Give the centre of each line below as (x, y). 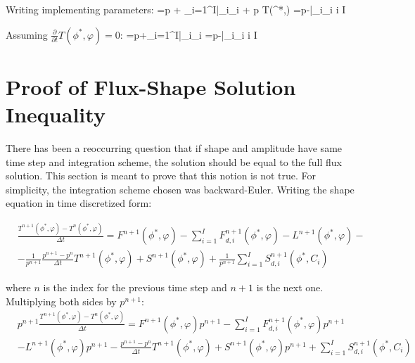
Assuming (27, 34)
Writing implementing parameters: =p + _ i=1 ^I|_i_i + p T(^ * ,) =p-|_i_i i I (176, 9)
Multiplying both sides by (61, 301)
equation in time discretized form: (79, 203)
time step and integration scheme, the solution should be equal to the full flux (174, 161)
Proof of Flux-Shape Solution (151, 86)
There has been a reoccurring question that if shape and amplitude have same (174, 147)
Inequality (56, 114)
